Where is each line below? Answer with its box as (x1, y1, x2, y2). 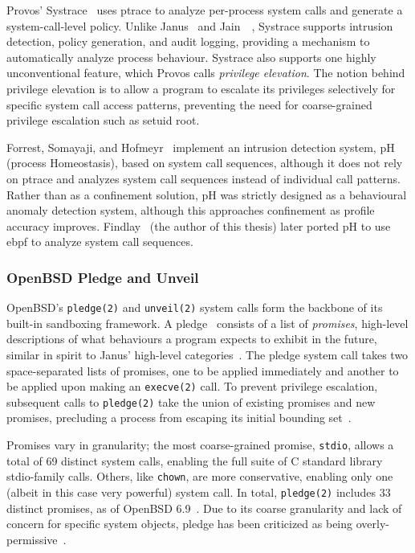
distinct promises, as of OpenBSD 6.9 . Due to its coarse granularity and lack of (6, 499, 402, 516)
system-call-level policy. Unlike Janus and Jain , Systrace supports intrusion (6, 17, 393, 34)
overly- (356, 515, 389, 532)
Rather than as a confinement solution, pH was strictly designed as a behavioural (6, 186, 407, 203)
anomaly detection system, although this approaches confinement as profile (6, 202, 375, 219)
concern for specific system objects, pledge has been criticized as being (6, 515, 353, 532)
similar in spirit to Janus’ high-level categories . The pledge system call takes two (6, 346, 409, 363)
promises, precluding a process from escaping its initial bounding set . (6, 409, 352, 426)
